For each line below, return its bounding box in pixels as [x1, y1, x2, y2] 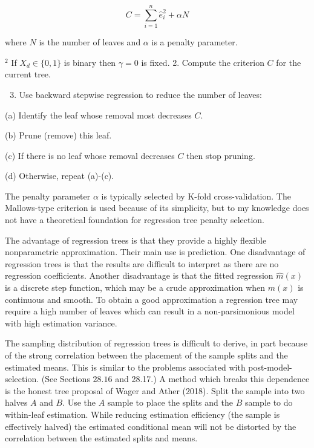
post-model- [248, 360, 292, 373]
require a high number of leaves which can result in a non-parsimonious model [5, 305, 295, 317]
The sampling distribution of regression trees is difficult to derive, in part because [5, 337, 308, 349]
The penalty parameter [5, 189, 91, 202]
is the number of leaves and [39, 36, 141, 48]
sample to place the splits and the [107, 396, 233, 409]
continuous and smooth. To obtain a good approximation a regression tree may [5, 293, 298, 305]
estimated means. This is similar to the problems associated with [5, 360, 246, 373]
